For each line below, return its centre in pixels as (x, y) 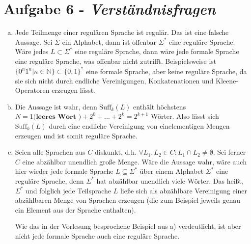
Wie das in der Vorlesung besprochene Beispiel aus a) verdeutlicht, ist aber (128, 226)
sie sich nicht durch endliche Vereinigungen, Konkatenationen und (114, 80)
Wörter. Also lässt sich (185, 116)
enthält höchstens (160, 106)
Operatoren (32, 90)
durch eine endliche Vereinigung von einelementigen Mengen (139, 125)
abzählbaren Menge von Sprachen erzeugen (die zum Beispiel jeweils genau (127, 200)
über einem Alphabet (172, 171)
